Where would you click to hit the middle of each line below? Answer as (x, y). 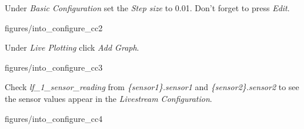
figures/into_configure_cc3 (54, 67)
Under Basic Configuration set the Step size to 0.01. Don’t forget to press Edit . (147, 8)
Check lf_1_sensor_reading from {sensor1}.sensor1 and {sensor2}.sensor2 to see (152, 87)
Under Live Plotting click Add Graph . (72, 47)
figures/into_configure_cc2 (54, 27)
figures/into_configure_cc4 (54, 118)
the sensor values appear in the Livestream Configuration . (108, 98)
